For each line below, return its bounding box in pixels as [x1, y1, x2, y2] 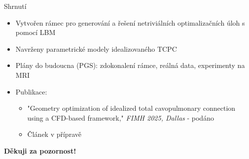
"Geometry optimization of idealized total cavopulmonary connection [27, 103, 236, 113]
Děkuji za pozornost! [4, 145, 76, 156]
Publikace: [15, 86, 47, 96]
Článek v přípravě [27, 129, 81, 139]
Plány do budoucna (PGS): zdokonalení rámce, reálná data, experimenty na [15, 60, 245, 70]
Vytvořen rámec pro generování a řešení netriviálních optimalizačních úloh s [15, 17, 245, 28]
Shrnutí [4, 1, 27, 11]
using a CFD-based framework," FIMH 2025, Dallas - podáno [27, 112, 214, 123]
